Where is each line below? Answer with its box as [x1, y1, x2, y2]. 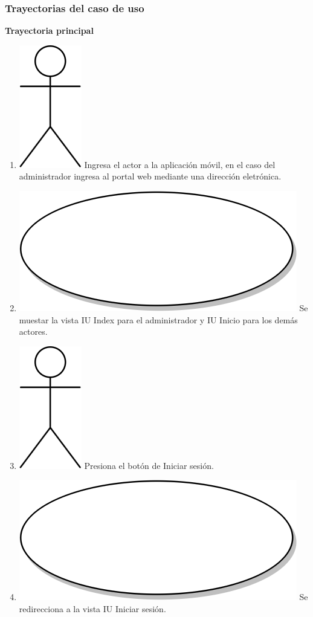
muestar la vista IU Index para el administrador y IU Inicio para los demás [19, 313, 298, 326]
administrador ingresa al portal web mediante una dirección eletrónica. [19, 170, 282, 183]
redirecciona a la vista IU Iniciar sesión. [19, 602, 166, 615]
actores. [19, 325, 48, 338]
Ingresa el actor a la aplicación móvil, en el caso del [84, 158, 276, 170]
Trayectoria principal [5, 24, 94, 37]
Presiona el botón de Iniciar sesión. [84, 459, 214, 471]
